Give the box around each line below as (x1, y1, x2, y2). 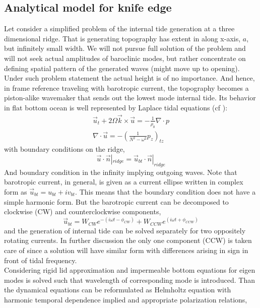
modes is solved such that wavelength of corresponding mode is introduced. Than (4, 274, 255, 285)
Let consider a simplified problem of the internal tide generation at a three (4, 23, 235, 34)
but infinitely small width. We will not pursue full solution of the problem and (4, 43, 246, 53)
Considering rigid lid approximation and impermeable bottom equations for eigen (4, 265, 255, 275)
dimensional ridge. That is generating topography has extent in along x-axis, (4, 33, 241, 43)
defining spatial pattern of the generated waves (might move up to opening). (4, 63, 240, 73)
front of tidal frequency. (4, 255, 77, 265)
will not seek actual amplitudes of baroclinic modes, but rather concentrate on (4, 52, 246, 63)
